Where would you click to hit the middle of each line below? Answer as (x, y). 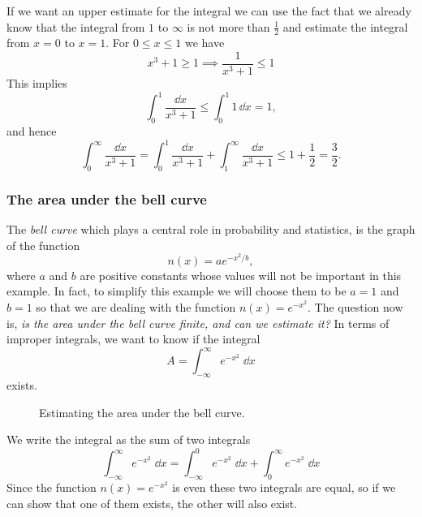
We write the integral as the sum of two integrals (129, 439)
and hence (32, 130)
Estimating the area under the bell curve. (142, 412)
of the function (43, 245)
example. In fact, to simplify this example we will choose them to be (177, 291)
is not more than (228, 26)
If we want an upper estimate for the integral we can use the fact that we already (209, 11)
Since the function (52, 487)
